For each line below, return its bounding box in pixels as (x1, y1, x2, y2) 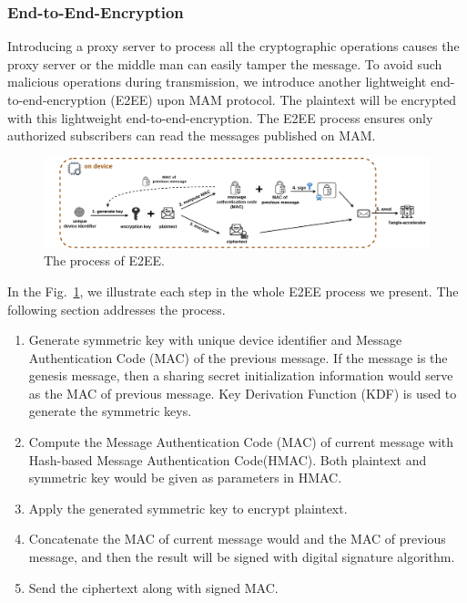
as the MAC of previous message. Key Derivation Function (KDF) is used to (28, 383, 457, 402)
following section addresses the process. (7, 299, 226, 318)
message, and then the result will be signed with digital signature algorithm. (28, 547, 455, 567)
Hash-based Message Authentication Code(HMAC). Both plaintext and (28, 450, 427, 469)
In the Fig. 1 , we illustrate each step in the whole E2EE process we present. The (7, 281, 459, 300)
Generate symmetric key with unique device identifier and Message (28, 330, 402, 349)
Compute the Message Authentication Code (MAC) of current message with (28, 432, 454, 452)
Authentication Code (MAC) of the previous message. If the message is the (28, 348, 448, 367)
